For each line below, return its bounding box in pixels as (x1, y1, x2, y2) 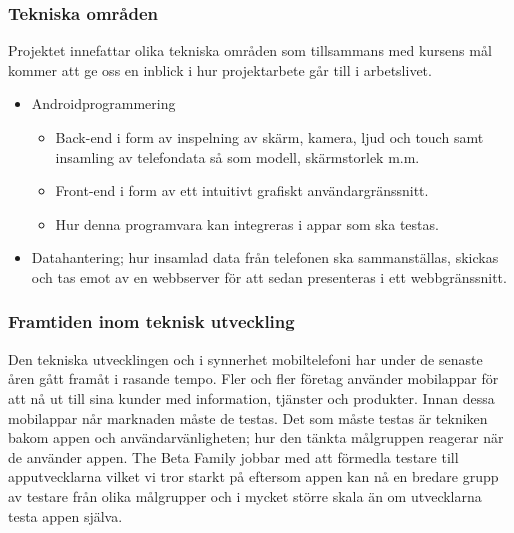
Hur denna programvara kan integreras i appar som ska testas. (55, 213, 439, 234)
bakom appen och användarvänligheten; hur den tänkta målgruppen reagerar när (8, 427, 504, 448)
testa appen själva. (8, 505, 123, 526)
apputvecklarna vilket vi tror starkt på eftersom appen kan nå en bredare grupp (8, 466, 499, 487)
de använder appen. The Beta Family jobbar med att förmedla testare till (8, 446, 459, 467)
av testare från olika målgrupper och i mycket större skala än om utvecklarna (8, 485, 482, 506)
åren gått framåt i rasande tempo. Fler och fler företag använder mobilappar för (8, 368, 499, 389)
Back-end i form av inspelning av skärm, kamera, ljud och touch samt (55, 127, 484, 147)
